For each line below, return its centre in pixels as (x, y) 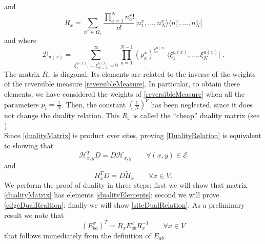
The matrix (22, 73)
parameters (22, 104)
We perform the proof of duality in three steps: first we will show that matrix (126, 184)
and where (21, 40)
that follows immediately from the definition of (78, 235)
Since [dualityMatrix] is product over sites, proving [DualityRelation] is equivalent (133, 135)
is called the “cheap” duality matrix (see (196, 115)
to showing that (29, 145)
